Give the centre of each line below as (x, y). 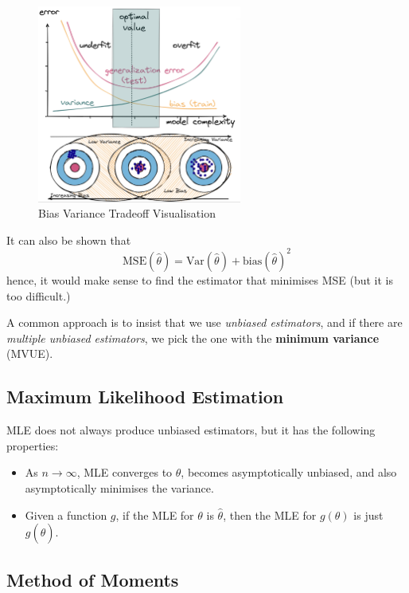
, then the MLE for (270, 514)
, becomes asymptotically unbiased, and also (289, 472)
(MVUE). (30, 353)
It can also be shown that (69, 240)
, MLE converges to (125, 472)
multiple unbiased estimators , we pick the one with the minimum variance (193, 338)
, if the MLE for (155, 514)
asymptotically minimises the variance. (119, 487)
